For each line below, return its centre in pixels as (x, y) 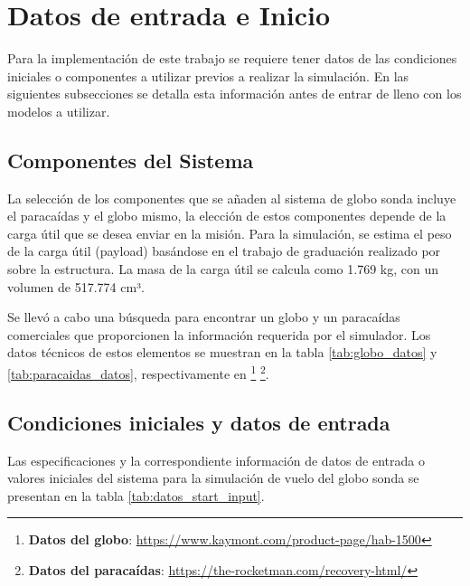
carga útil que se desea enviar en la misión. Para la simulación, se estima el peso (230, 233)
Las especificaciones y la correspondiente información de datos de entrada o (216, 460)
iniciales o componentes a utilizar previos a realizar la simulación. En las (208, 76)
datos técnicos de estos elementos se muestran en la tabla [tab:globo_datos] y (222, 352)
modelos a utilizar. (59, 111)
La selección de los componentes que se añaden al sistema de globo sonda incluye (232, 198)
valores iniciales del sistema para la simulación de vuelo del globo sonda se (213, 478)
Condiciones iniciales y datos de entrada (199, 422)
